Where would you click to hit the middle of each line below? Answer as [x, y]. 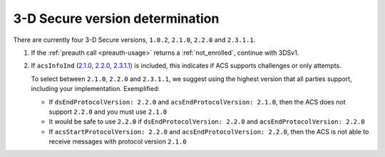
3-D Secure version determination [116, 18]
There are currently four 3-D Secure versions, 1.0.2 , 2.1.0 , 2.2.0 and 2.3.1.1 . [134, 40]
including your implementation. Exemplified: [96, 89]
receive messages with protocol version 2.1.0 [118, 141]
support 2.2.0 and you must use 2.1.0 [108, 112]
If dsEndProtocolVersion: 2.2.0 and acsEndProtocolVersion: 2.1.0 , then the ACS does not [197, 102]
